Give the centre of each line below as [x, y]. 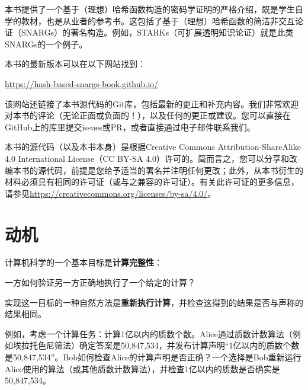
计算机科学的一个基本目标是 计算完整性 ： [84, 262]
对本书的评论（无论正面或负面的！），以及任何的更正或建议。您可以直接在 [148, 115]
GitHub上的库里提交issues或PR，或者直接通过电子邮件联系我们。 [130, 127]
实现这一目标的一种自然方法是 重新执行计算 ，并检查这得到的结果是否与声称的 [154, 302]
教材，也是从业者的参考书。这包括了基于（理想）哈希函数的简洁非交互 [158, 20]
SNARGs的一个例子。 [46, 44]
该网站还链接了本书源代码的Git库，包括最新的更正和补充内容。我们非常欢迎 [152, 103]
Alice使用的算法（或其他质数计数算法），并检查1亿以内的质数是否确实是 [142, 368]
